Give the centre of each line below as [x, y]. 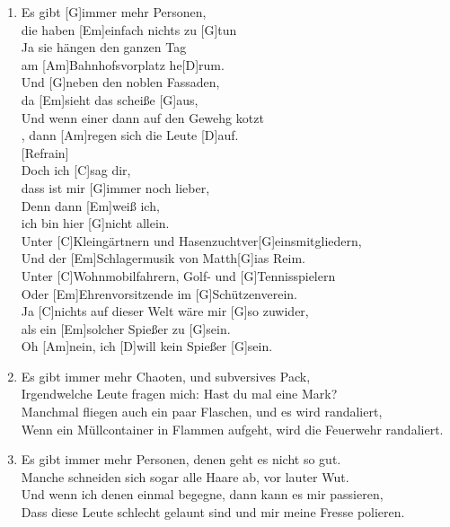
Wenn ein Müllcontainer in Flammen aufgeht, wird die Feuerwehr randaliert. [232, 429]
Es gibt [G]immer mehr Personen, [114, 12]
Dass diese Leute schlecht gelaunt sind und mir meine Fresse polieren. [213, 512]
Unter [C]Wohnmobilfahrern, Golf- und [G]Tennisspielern [178, 275]
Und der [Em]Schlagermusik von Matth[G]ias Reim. [163, 258]
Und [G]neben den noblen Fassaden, [120, 82]
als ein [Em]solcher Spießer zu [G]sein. [126, 328]
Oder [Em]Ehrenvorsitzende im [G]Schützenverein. [159, 293]
